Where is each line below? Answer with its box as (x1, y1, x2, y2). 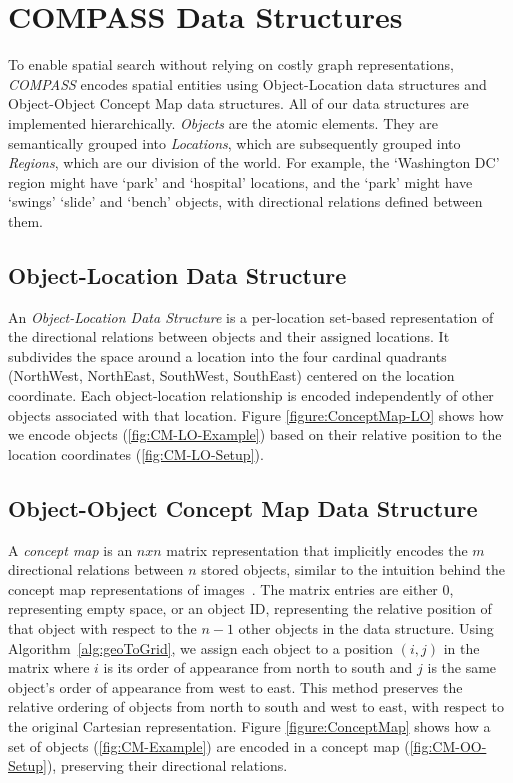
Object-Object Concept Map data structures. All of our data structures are (8, 93, 469, 114)
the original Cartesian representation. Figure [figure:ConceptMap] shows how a (8, 715, 491, 736)
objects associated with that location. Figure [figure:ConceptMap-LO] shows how (8, 404, 504, 425)
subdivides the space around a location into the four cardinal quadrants (8, 345, 447, 366)
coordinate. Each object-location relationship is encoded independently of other (8, 385, 494, 406)
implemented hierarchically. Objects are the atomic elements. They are (8, 112, 439, 133)
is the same (427, 657, 497, 678)
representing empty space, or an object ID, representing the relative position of (8, 598, 492, 619)
